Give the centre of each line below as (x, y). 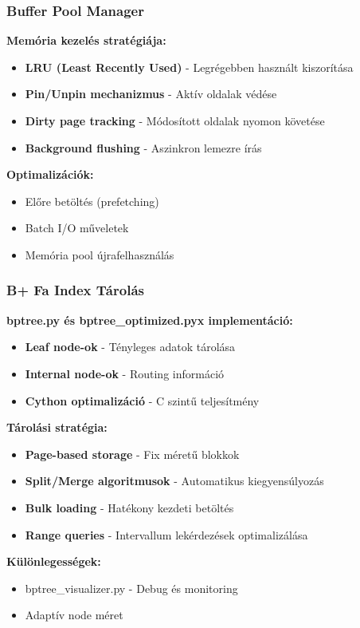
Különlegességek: (54, 561)
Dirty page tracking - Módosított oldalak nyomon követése (175, 120)
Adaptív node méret (74, 615)
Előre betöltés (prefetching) (92, 201)
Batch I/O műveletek (77, 228)
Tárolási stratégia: (57, 427)
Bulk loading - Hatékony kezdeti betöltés (129, 507)
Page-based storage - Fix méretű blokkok (132, 454)
